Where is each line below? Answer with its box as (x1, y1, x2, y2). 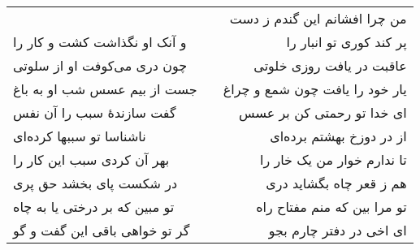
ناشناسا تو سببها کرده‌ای (13, 127, 146, 145)
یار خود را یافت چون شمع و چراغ (223, 80, 407, 98)
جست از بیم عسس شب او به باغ (13, 80, 197, 98)
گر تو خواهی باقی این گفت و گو (13, 221, 190, 239)
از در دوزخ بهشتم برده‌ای (270, 127, 407, 145)
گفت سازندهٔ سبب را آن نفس (13, 103, 176, 122)
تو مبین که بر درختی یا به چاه (13, 197, 175, 216)
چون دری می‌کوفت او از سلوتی (13, 56, 188, 75)
